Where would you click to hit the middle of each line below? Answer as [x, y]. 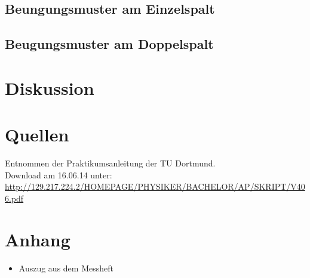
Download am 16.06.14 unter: [59, 174]
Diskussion [50, 87]
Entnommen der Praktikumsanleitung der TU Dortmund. [110, 163]
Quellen [37, 135]
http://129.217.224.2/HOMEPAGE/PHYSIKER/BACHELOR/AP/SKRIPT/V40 [155, 186]
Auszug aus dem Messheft [66, 268]
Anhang [38, 239]
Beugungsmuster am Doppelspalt [109, 44]
